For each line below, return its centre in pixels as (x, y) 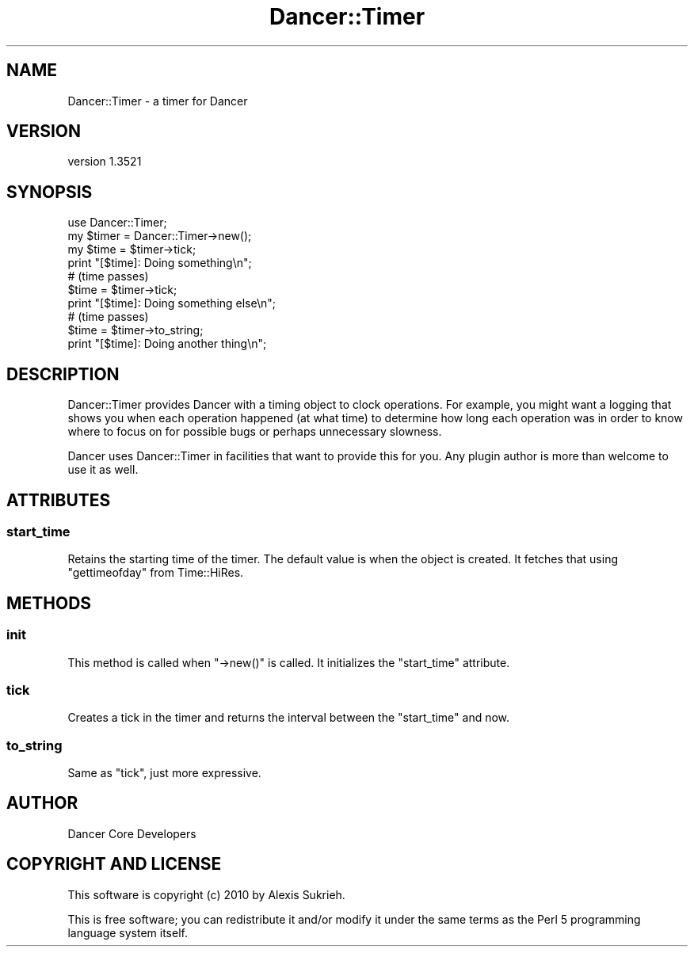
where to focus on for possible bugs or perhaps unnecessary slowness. (255, 432)
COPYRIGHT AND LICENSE (114, 864)
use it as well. (103, 470)
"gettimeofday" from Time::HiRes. (156, 573)
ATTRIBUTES (59, 500)
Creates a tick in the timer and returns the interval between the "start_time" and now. (289, 718)
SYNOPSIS (50, 192)
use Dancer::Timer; (117, 223)
